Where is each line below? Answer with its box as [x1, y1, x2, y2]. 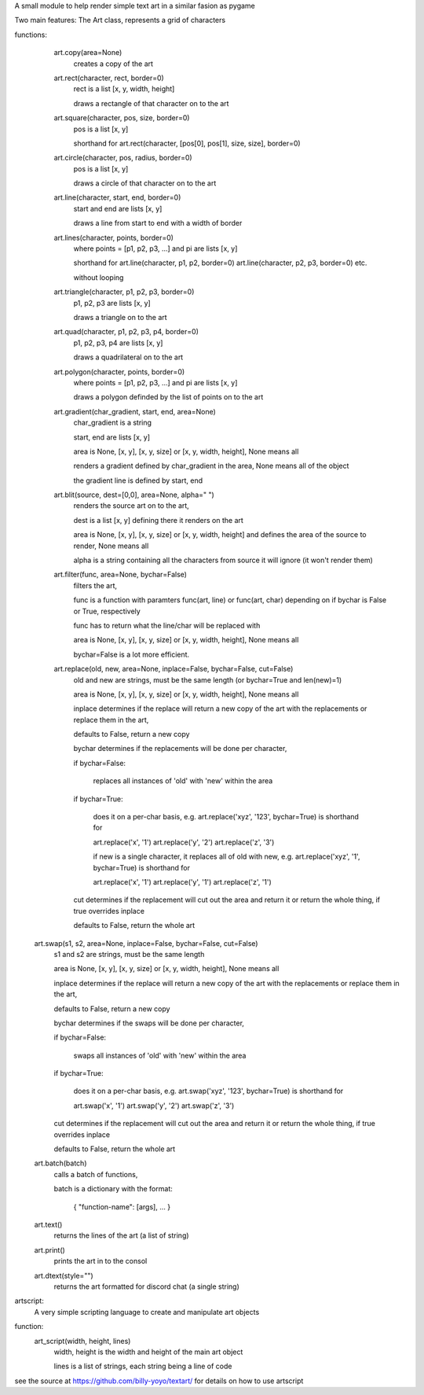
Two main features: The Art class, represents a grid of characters [14, 16, 226, 25]
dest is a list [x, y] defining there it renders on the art [73, 515, 243, 525]
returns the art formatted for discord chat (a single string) [53, 1282, 239, 1291]
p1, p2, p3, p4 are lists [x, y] [73, 338, 163, 348]
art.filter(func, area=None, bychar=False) [53, 570, 188, 580]
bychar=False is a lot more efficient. [73, 650, 190, 659]
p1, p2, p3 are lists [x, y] [73, 298, 151, 307]
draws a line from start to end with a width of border [73, 219, 243, 228]
